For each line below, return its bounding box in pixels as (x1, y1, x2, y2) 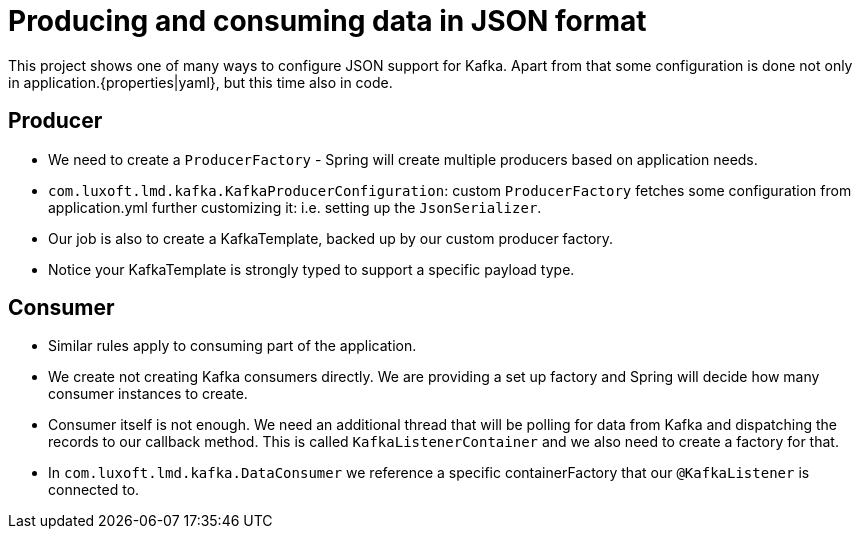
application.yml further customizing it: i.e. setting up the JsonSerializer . (48, 198, 542, 216)
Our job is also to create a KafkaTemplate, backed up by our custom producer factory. (48, 229, 614, 247)
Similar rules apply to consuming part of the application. (48, 337, 417, 355)
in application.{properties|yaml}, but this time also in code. (8, 73, 393, 91)
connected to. (48, 481, 140, 499)
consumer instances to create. (48, 385, 248, 403)
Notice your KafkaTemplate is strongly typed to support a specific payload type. (48, 260, 575, 278)
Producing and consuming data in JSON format (8, 4, 647, 38)
